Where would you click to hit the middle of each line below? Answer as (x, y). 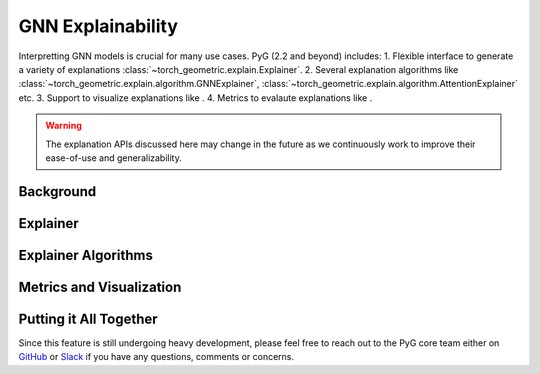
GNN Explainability (98, 26)
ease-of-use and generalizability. (113, 157)
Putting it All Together (88, 318)
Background (57, 191)
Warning (63, 126)
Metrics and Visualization (100, 286)
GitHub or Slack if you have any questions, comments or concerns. (156, 357)
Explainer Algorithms (86, 255)
